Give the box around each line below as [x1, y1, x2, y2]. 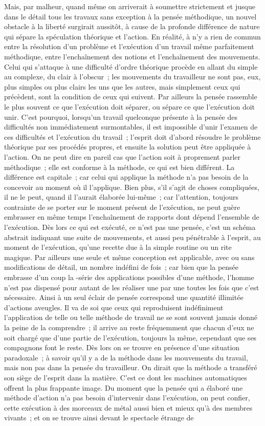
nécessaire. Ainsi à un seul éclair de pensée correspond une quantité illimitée [4, 292, 244, 303]
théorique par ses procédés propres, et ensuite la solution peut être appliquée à [4, 141, 251, 152]
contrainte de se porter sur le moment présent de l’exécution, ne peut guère [4, 201, 240, 212]
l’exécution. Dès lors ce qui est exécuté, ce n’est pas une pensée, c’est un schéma [4, 222, 256, 232]
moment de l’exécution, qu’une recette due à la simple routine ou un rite [4, 242, 232, 252]
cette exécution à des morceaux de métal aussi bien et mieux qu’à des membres [4, 402, 253, 413]
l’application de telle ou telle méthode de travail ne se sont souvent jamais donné [4, 312, 257, 323]
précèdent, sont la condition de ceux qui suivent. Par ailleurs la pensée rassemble [4, 91, 257, 102]
